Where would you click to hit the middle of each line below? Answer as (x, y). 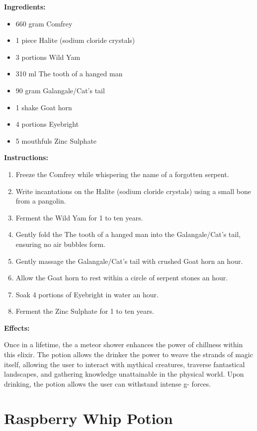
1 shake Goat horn (44, 107)
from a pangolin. (41, 201)
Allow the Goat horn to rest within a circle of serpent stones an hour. (122, 278)
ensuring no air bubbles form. (61, 244)
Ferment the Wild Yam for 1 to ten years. (79, 217)
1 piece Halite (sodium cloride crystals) (75, 40)
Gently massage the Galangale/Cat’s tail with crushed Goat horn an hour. (129, 261)
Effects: (17, 327)
